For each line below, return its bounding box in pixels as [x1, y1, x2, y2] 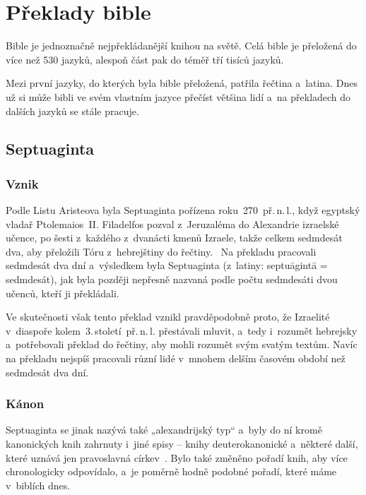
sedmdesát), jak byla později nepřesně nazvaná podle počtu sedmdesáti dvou [6, 272, 338, 287]
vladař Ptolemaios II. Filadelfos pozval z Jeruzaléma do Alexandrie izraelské [6, 216, 339, 231]
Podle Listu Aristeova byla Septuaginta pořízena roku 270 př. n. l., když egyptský [6, 203, 360, 217]
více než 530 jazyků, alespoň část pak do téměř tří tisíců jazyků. [6, 52, 284, 66]
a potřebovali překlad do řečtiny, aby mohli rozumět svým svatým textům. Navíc [6, 337, 358, 352]
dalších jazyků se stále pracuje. [6, 103, 139, 118]
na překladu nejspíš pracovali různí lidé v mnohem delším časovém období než [6, 351, 346, 366]
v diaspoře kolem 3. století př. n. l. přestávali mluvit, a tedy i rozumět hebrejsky [6, 323, 358, 338]
